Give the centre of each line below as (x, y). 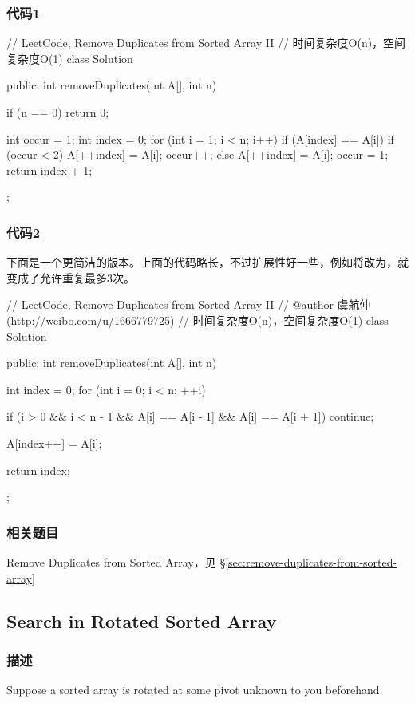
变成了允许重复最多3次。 (71, 277)
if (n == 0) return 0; (58, 112)
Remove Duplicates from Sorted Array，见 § (116, 561)
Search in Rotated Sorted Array (142, 620)
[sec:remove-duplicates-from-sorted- (311, 561)
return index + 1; (49, 170)
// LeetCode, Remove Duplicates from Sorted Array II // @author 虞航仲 (189, 304)
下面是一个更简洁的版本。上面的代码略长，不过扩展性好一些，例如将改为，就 (207, 262)
